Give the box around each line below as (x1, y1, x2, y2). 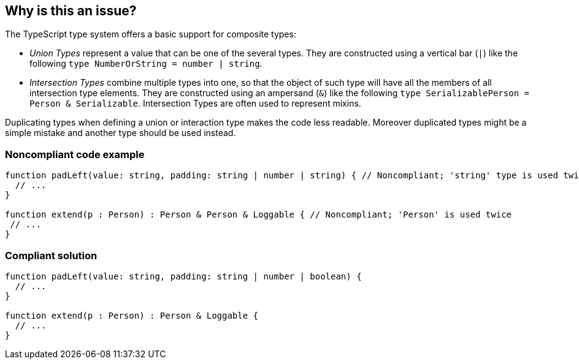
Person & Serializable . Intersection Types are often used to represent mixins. (29, 98, 361, 109)
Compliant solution (5, 249, 98, 262)
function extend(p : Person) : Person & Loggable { (5, 310, 259, 320)
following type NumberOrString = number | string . (29, 58, 263, 69)
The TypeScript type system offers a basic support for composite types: (5, 29, 296, 40)
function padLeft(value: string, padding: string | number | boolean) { (5, 271, 362, 281)
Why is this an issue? (5, 3, 137, 18)
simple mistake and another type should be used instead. (5, 127, 236, 138)
